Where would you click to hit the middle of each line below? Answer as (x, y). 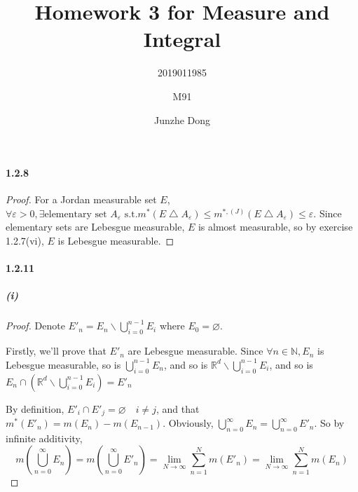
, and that (178, 408)
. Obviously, (188, 423)
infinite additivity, (44, 438)
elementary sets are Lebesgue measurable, (95, 227)
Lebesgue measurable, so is (63, 364)
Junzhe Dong (182, 119)
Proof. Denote (35, 326)
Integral (182, 39)
